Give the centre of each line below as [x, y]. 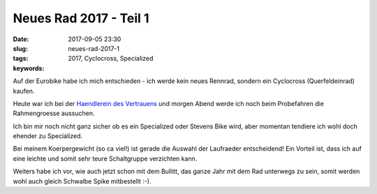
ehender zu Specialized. [48, 136]
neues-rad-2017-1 [94, 48]
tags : [21, 59]
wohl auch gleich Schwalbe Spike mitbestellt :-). [82, 181]
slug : [20, 48]
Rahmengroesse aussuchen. [54, 113]
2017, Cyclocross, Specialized [111, 59]
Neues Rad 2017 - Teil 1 [81, 18]
